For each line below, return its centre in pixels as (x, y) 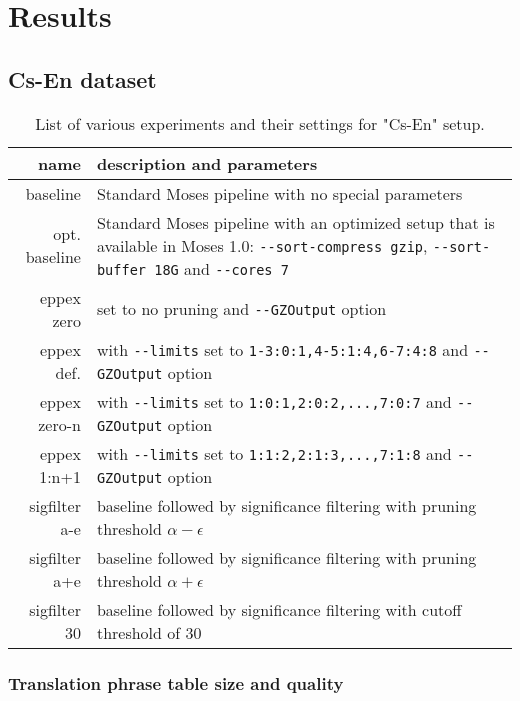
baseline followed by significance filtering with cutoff (279, 609)
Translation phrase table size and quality (176, 682)
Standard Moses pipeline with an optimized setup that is (295, 222)
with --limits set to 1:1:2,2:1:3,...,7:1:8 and (274, 453)
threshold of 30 (149, 632)
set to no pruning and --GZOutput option (241, 309)
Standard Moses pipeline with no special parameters (279, 193)
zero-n (59, 424)
